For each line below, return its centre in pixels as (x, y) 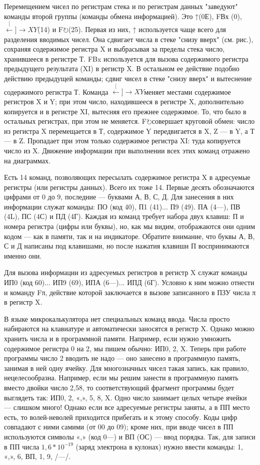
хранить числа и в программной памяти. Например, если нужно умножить (117, 338)
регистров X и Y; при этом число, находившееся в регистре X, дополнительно (124, 101)
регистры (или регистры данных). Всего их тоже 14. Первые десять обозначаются (129, 187)
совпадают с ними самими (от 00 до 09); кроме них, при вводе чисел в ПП (119, 427)
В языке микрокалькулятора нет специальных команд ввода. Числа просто (117, 318)
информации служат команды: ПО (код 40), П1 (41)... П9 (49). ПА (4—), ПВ (122, 206)
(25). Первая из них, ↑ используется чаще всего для (147, 29)
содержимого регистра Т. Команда (56, 91)
